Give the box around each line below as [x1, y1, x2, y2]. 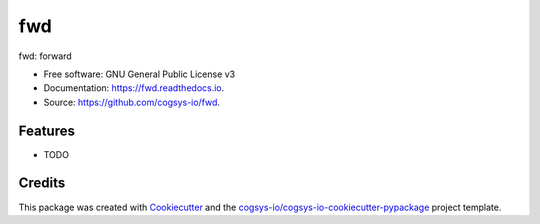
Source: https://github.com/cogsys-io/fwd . [43, 96, 220, 108]
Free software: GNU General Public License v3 [43, 68, 236, 80]
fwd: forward [18, 50, 72, 62]
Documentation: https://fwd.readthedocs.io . [43, 82, 225, 94]
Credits [18, 175, 66, 192]
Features [18, 122, 75, 139]
